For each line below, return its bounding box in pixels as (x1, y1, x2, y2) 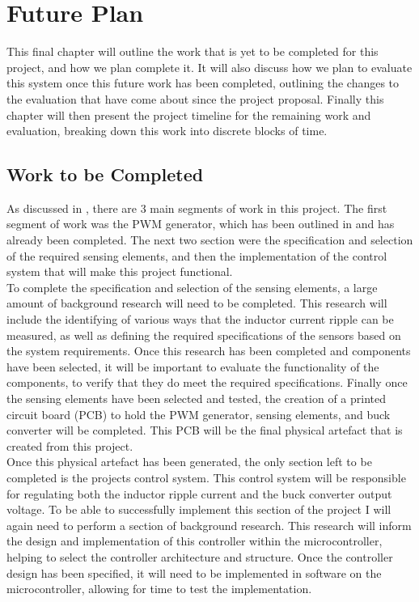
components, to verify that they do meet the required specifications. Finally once (6, 374, 408, 391)
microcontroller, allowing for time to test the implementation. (6, 580, 312, 597)
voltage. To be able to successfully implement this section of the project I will (6, 501, 391, 518)
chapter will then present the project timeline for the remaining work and (6, 106, 371, 123)
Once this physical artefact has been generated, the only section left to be (6, 453, 372, 470)
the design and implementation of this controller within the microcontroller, (6, 532, 383, 549)
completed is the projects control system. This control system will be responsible (6, 468, 406, 485)
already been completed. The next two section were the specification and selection (6, 231, 413, 248)
